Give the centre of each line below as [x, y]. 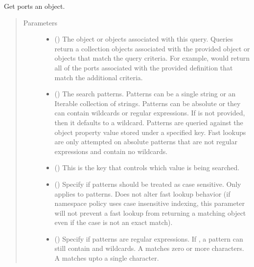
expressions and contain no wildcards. [111, 151]
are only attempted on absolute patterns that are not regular [146, 142]
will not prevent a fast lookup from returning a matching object [150, 212]
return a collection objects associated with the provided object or [152, 48]
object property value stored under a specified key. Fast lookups [150, 132]
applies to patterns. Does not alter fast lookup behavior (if [142, 193]
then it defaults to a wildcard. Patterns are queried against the [149, 122]
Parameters [40, 22]
